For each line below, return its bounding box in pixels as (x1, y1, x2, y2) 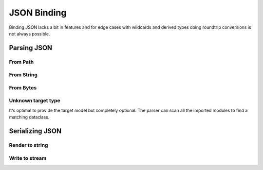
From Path (9, 58, 34, 65)
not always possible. (9, 31, 51, 36)
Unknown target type (9, 97, 60, 104)
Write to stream (9, 154, 47, 161)
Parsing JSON (9, 44, 53, 52)
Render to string (9, 141, 48, 148)
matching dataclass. (9, 114, 50, 120)
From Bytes (9, 84, 37, 91)
